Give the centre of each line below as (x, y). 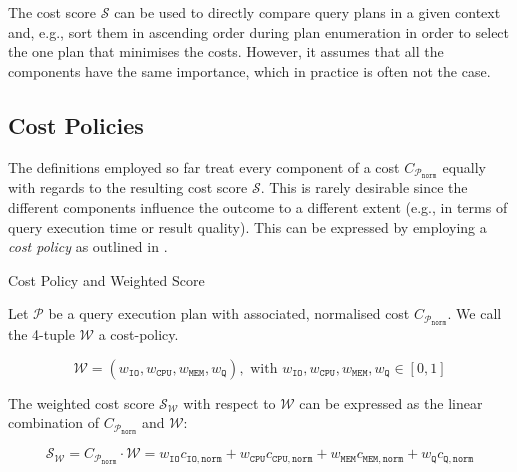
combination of (54, 422)
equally (464, 166)
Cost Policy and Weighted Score (106, 279)
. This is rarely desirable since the (364, 187)
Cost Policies (76, 124)
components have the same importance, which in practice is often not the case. (249, 70)
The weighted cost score (81, 402)
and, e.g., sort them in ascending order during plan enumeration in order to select (259, 31)
